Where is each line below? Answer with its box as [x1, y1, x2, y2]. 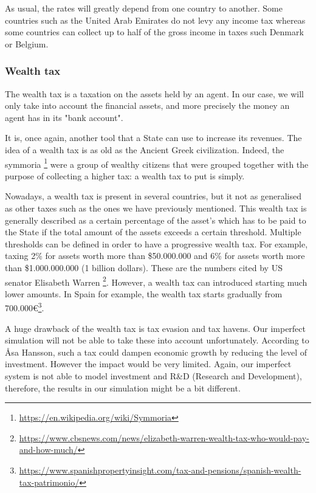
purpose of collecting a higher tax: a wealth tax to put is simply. [5, 169, 245, 182]
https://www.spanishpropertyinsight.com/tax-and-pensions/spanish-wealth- [19, 464, 301, 476]
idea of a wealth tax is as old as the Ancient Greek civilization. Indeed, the [5, 143, 284, 156]
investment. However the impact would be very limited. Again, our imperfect [5, 357, 292, 370]
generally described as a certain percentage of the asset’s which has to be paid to [5, 213, 306, 226]
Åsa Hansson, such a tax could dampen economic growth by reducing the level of [5, 345, 307, 358]
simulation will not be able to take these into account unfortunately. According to [5, 334, 309, 346]
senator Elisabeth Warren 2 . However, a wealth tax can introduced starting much [5, 274, 307, 288]
